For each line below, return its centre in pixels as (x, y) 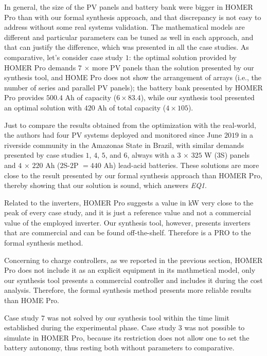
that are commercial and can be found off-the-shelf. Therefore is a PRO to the (128, 232)
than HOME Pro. (32, 300)
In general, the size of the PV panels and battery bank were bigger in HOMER (129, 7)
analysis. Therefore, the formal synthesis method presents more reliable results (128, 290)
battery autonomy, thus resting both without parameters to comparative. (119, 348)
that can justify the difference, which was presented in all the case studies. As (127, 47)
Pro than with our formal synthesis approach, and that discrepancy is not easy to (133, 17)
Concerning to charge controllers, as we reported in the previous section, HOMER (133, 260)
